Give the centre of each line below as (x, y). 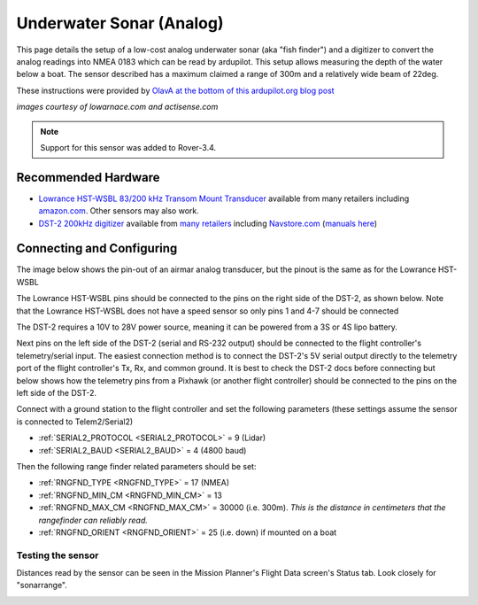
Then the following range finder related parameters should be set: (136, 466)
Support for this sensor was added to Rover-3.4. (128, 147)
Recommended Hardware (88, 177)
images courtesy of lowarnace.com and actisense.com (117, 107)
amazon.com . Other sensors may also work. (119, 211)
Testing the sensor (58, 555)
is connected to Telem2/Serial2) (75, 422)
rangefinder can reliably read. (93, 520)
